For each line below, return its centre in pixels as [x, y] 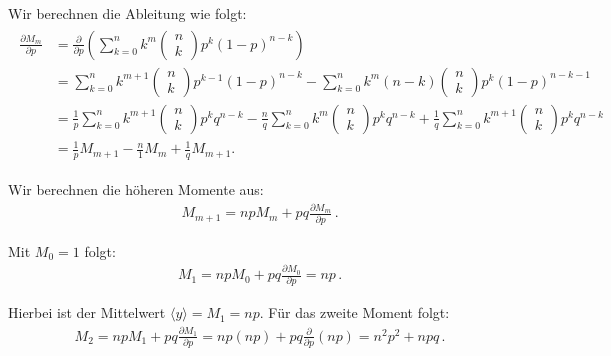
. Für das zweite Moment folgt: [354, 312]
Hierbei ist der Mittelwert [87, 312]
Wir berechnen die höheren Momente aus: [136, 189]
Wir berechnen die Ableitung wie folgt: [127, 13]
